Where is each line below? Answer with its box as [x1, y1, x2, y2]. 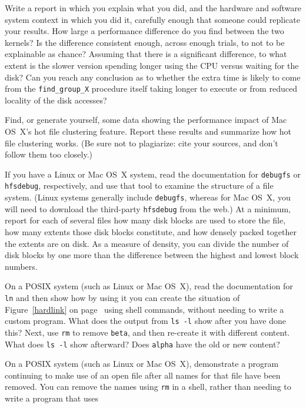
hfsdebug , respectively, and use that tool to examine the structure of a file [5, 179, 274, 192]
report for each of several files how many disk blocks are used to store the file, [5, 214, 286, 226]
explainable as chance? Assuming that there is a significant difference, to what [5, 48, 287, 60]
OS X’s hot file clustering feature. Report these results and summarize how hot [5, 125, 291, 137]
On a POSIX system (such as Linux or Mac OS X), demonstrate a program [5, 357, 279, 370]
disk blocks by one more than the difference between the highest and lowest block [5, 249, 299, 261]
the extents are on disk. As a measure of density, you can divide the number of [5, 237, 289, 249]
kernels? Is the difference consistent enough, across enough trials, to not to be [5, 36, 285, 48]
